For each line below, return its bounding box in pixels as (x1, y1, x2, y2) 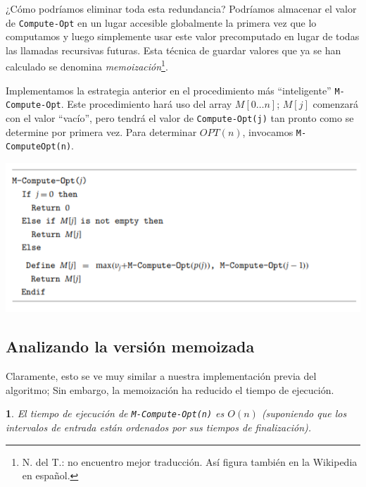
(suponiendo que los (261, 406, 347, 421)
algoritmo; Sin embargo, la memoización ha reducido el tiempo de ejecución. (6, 382, 334, 397)
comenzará (313, 97, 359, 111)
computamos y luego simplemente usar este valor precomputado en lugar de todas (6, 29, 360, 44)
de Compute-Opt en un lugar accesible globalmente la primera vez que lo (6, 15, 317, 30)
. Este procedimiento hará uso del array (61, 97, 232, 111)
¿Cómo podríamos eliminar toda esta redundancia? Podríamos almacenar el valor (6, 1, 357, 16)
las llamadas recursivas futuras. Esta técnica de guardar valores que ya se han (6, 42, 341, 57)
